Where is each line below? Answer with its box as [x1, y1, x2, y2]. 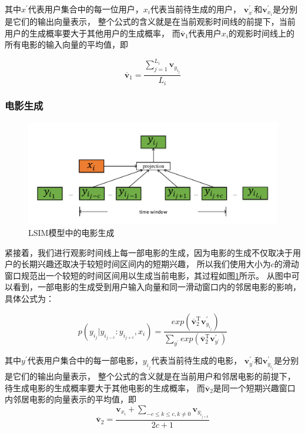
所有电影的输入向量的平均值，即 [5, 38, 128, 51]
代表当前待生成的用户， [150, 3, 242, 15]
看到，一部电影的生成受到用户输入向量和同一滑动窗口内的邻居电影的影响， [12, 281, 301, 293]
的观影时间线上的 [229, 26, 295, 39]
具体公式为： [5, 292, 54, 304]
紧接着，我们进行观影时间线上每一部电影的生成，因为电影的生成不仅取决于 [5, 246, 293, 258]
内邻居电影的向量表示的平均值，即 [5, 393, 136, 405]
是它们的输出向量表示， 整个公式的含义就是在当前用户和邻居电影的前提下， [5, 370, 296, 382]
